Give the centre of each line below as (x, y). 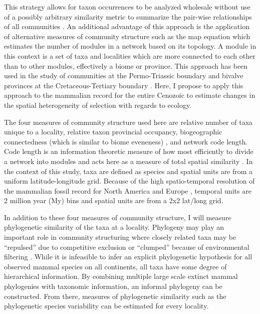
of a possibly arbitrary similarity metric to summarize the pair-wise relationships (128, 16)
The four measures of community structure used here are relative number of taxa (128, 122)
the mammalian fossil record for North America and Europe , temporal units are (128, 190)
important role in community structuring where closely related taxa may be (120, 237)
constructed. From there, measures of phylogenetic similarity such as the (115, 296)
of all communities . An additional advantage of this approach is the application (127, 26)
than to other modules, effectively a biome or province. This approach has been (126, 65)
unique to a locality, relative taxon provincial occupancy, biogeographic (113, 132)
